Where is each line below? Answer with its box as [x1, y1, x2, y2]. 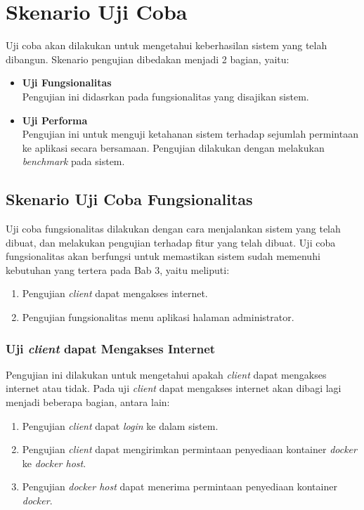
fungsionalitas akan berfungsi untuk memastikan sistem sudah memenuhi [6, 249, 320, 263]
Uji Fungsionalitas [22, 75, 112, 90]
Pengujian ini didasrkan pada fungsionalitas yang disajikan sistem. [22, 89, 309, 103]
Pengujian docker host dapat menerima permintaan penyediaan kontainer [22, 479, 337, 494]
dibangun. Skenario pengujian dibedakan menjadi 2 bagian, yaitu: [6, 51, 290, 66]
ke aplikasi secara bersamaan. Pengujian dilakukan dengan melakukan [22, 140, 325, 155]
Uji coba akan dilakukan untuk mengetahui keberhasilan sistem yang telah [6, 38, 327, 53]
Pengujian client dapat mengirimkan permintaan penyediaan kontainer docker [22, 442, 357, 457]
